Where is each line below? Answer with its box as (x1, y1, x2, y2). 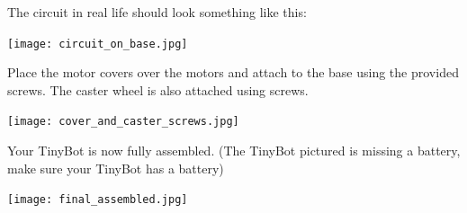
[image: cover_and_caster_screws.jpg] (7, 115, 239, 129)
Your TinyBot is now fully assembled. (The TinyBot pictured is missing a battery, (7, 141, 461, 160)
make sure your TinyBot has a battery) (7, 158, 224, 177)
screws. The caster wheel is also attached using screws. (7, 80, 309, 99)
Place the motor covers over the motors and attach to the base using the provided (7, 63, 459, 82)
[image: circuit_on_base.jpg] (7, 37, 188, 50)
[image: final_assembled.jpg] (7, 193, 188, 207)
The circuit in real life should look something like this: (7, 3, 307, 21)
